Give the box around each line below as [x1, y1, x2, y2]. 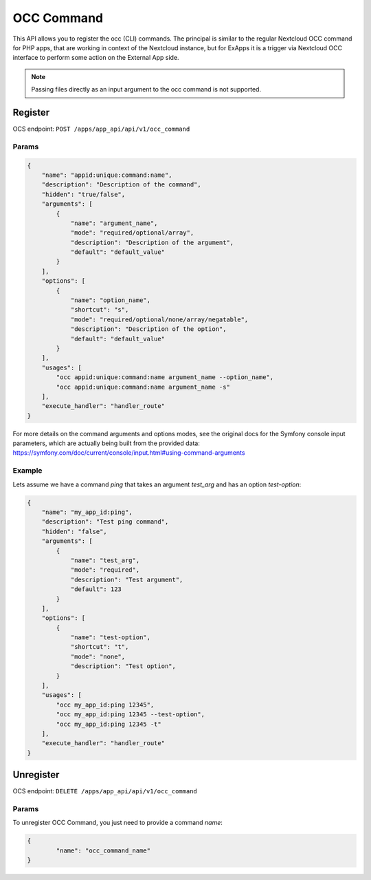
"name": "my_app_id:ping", [41, 508, 133, 516]
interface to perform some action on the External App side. [12, 54, 179, 62]
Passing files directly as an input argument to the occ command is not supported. [31, 85, 261, 94]
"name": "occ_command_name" [56, 846, 151, 855]
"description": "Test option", [70, 663, 177, 670]
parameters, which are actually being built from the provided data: [12, 439, 201, 447]
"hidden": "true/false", [41, 190, 126, 198]
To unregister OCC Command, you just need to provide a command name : [12, 819, 223, 827]
